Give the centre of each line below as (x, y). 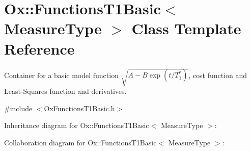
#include (18, 108)
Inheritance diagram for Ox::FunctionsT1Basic (77, 125)
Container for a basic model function (61, 75)
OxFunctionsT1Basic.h (79, 108)
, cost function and (218, 75)
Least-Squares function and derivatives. (65, 91)
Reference (39, 48)
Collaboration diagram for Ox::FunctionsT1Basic (80, 142)
